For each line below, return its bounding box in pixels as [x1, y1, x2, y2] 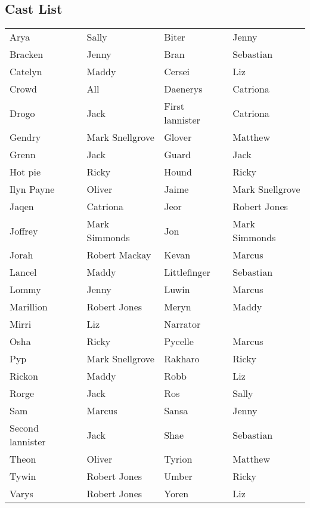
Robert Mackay [86, 248, 151, 262]
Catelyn [10, 64, 42, 79]
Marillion [10, 300, 48, 314]
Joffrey [10, 223, 38, 238]
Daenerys [164, 82, 203, 96]
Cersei [164, 64, 190, 79]
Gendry [10, 130, 41, 144]
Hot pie [10, 165, 41, 179]
